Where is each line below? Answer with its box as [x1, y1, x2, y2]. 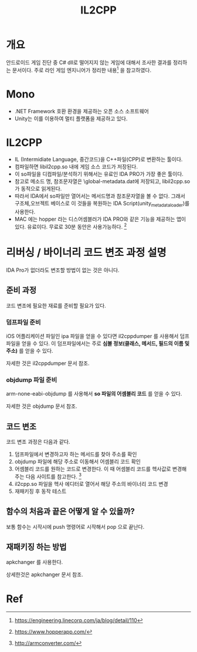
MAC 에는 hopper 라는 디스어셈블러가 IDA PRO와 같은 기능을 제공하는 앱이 [14, 215, 186, 223]
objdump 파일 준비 [6, 376, 57, 384]
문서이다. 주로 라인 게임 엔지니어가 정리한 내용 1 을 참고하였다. [12, 65, 152, 73]
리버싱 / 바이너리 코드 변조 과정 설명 [6, 246, 167, 259]
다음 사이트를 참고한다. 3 [25, 472, 82, 480]
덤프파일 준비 [6, 318, 41, 326]
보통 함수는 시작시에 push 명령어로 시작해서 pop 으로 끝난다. [6, 523, 145, 530]
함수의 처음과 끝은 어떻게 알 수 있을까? [6, 506, 135, 516]
